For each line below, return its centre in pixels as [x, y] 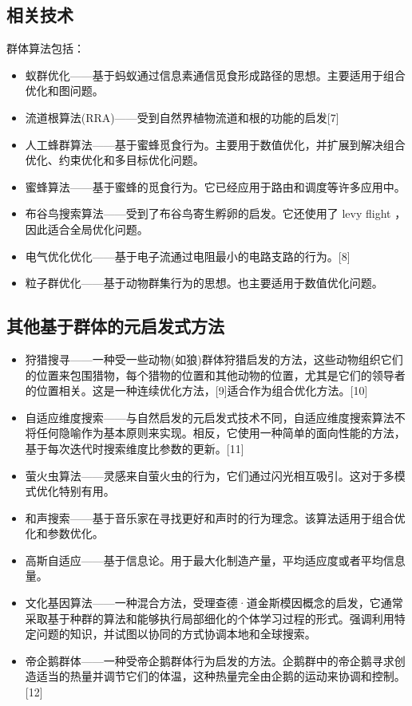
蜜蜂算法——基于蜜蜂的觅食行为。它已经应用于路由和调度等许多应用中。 [215, 186]
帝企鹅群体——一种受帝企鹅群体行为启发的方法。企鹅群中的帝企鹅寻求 [210, 660]
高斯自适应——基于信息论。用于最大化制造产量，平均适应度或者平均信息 [215, 560]
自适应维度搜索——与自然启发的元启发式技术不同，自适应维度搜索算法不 [215, 417]
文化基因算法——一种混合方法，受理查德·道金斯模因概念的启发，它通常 [214, 603]
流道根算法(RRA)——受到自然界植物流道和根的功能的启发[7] [182, 117]
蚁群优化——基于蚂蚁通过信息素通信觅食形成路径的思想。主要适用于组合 [215, 75]
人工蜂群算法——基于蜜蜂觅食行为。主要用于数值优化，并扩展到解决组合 [215, 144]
